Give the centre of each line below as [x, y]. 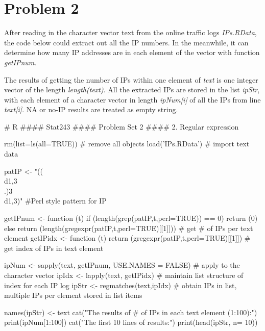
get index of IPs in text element [54, 248]
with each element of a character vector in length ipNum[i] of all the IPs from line [132, 99]
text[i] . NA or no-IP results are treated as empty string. [91, 109]
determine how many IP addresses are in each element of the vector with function [132, 52]
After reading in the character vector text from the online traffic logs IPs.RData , [130, 32]
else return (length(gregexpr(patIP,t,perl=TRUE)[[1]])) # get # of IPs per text [129, 228]
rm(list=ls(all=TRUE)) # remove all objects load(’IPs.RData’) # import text [127, 144]
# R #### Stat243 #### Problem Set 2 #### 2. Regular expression [122, 126]
